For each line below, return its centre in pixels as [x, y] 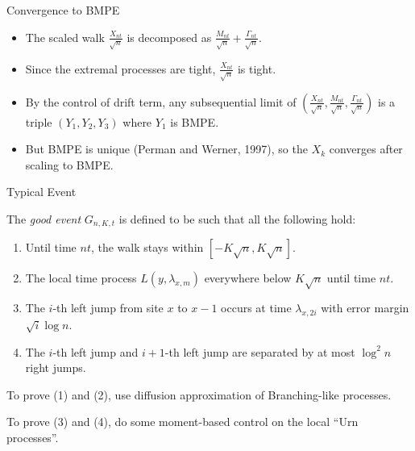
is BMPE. [195, 121]
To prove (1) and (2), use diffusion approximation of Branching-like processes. [199, 394]
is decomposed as [169, 37]
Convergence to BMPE [63, 10]
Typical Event [41, 192]
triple [39, 121]
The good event [44, 218]
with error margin [365, 308]
